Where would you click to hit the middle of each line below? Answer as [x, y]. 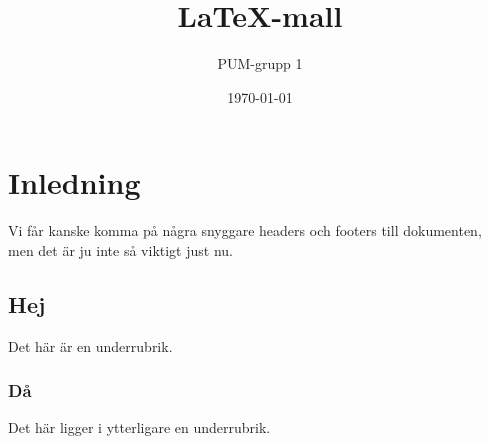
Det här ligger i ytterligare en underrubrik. [139, 427]
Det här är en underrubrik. [90, 345]
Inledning [74, 182]
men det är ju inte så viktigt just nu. [120, 249]
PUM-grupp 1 [260, 63]
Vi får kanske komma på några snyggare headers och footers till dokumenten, [245, 230]
